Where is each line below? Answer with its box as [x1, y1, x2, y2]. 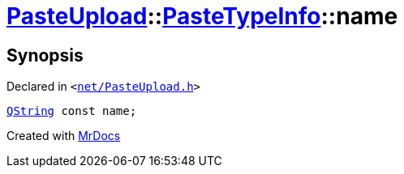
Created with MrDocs [6, 129, 121, 143]
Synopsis [6, 45, 84, 66]
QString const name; [6, 104, 137, 118]
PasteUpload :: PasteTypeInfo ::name [6, 2, 398, 30]
